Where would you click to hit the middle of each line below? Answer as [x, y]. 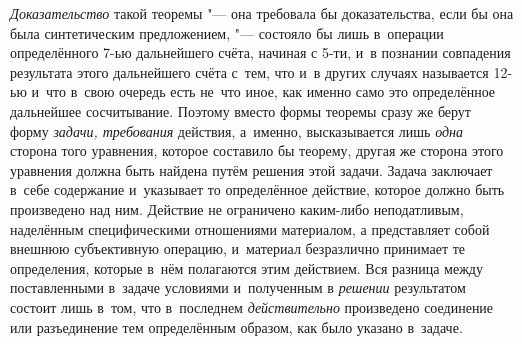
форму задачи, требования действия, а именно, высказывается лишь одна [236, 130]
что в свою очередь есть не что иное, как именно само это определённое [270, 91]
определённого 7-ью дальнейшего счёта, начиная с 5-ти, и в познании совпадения [260, 52]
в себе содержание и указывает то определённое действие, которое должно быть [257, 189]
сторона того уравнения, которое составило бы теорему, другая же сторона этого [257, 150]
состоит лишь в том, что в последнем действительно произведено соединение [252, 306]
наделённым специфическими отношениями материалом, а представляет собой [250, 228]
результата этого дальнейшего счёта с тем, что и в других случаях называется [249, 71]
